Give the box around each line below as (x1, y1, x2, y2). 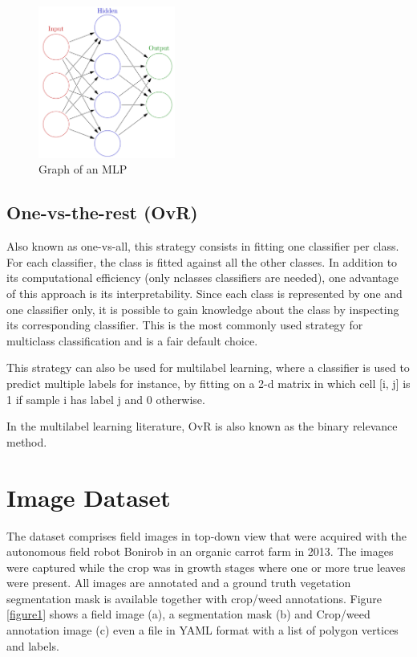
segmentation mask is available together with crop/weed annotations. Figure (6, 590, 383, 606)
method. (6, 433, 47, 450)
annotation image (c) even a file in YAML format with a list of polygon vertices (6, 622, 399, 639)
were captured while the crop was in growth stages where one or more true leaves (6, 558, 406, 575)
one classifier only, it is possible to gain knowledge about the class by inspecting (6, 300, 399, 317)
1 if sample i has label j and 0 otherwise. (6, 390, 205, 407)
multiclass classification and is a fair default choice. (6, 332, 258, 349)
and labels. (6, 637, 59, 654)
